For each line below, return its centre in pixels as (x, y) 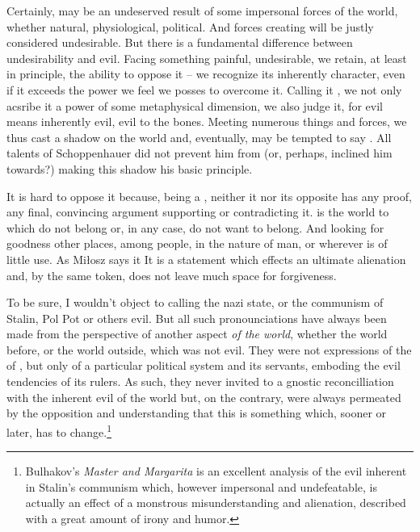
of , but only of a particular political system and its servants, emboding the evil (204, 365)
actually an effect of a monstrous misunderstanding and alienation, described (216, 503)
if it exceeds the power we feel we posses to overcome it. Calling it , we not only (204, 89)
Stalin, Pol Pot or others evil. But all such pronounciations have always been (197, 318)
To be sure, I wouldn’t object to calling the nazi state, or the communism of (195, 302)
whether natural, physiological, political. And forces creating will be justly (190, 26)
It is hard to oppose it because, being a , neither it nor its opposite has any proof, (209, 196)
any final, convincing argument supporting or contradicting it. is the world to (198, 212)
